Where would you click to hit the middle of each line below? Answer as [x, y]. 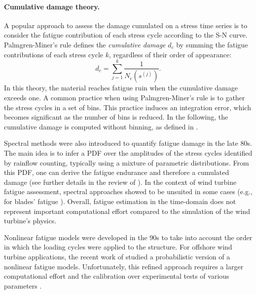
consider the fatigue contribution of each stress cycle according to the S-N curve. [126, 35]
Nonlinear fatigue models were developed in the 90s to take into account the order [128, 237]
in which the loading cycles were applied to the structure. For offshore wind [118, 247]
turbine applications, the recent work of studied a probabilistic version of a [117, 256]
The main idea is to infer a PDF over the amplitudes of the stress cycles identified [128, 152]
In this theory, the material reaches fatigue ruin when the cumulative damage [121, 88]
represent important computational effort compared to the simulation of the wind [127, 211]
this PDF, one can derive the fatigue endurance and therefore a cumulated [117, 172]
